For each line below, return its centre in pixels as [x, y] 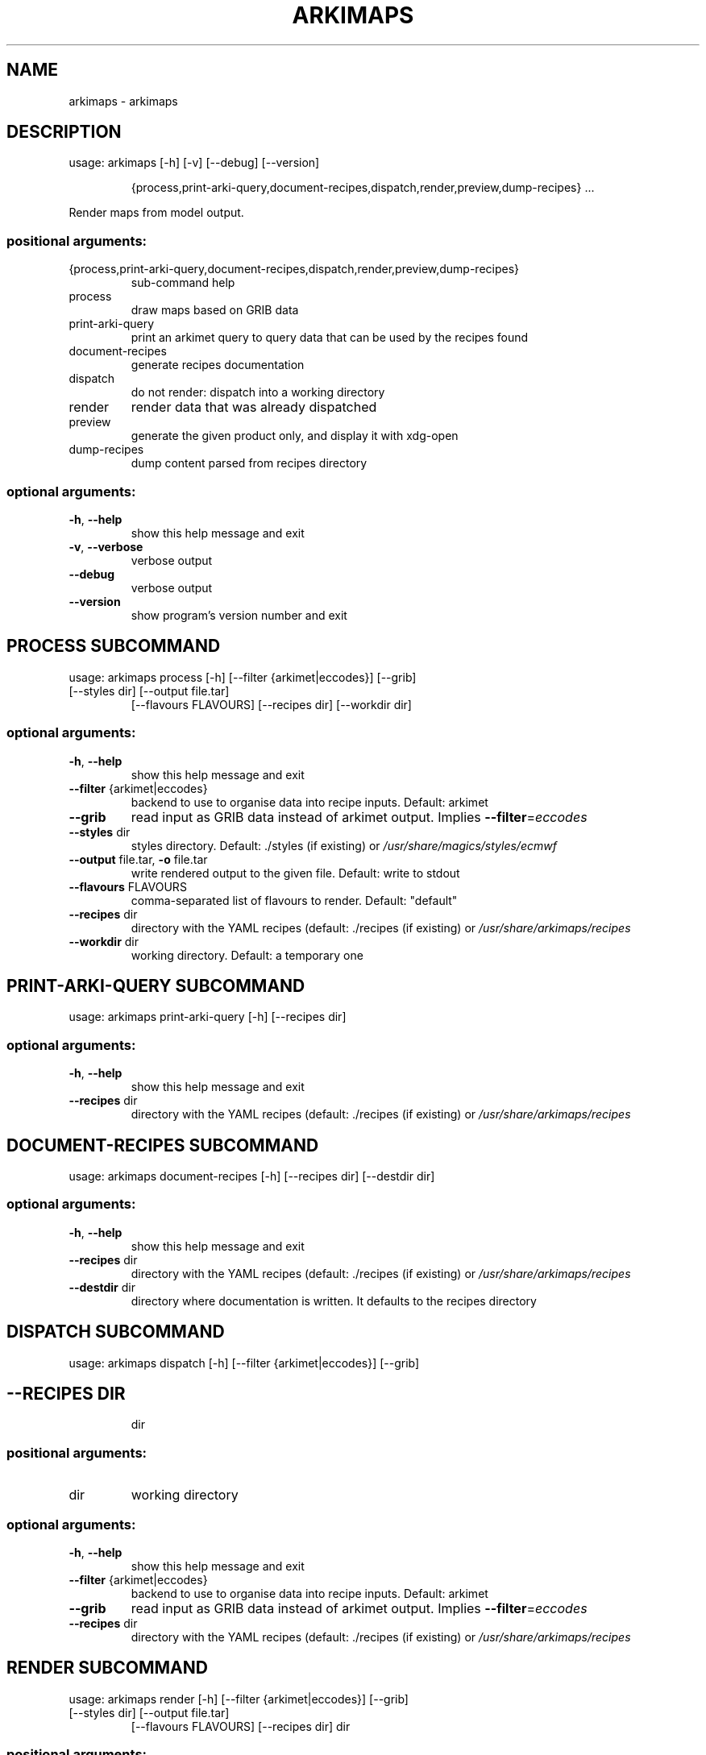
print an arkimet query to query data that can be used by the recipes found [330, 338]
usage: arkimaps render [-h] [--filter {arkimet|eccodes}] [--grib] [239, 1699]
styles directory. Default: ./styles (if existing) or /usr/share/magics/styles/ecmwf [344, 845]
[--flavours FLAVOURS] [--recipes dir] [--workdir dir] [271, 704]
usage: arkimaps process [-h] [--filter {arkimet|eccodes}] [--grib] [243, 677]
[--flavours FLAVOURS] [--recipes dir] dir [241, 1726]
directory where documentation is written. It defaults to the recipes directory [334, 1301]
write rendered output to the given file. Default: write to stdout [295, 873]
